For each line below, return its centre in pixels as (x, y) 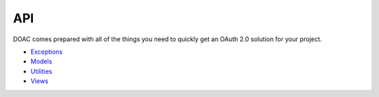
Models (41, 61)
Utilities (41, 71)
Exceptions (47, 52)
